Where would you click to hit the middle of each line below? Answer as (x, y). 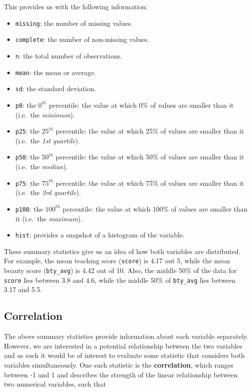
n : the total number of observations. (69, 55)
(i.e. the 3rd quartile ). (48, 192)
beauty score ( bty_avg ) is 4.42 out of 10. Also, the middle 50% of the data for (120, 270)
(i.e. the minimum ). (45, 114)
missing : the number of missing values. (74, 23)
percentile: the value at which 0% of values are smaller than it (141, 105)
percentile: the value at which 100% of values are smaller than (155, 208)
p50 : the (27, 157)
